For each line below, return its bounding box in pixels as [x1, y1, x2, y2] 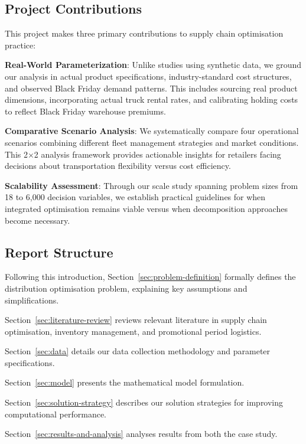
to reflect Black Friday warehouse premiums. [5, 105, 166, 117]
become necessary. [5, 214, 70, 226]
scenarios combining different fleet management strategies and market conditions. [5, 136, 299, 148]
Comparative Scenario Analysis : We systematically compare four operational [5, 125, 299, 137]
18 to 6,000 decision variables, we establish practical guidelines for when [5, 191, 266, 203]
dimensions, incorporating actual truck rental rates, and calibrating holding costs [5, 93, 298, 106]
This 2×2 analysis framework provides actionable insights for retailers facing [5, 148, 281, 160]
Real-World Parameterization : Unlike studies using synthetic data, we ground [5, 58, 302, 71]
